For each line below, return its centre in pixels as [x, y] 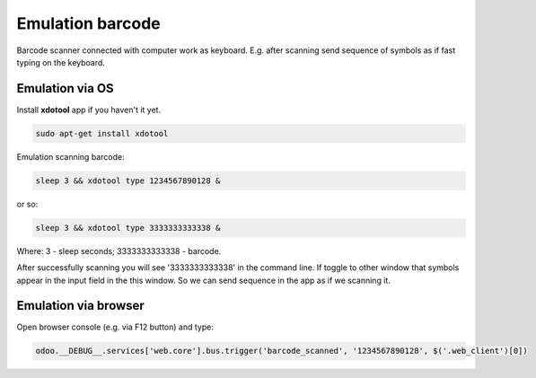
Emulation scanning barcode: [70, 156]
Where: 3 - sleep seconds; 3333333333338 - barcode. [119, 251]
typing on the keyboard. [61, 62]
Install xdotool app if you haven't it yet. [89, 110]
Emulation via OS [65, 88]
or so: [27, 204]
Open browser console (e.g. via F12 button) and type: [115, 327]
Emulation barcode [88, 23]
